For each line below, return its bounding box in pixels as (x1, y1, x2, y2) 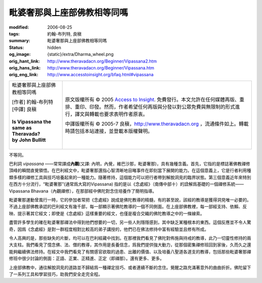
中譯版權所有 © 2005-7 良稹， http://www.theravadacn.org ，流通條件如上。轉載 (65, 120, 249, 127)
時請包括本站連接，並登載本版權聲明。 (65, 128, 153, 134)
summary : (9, 38, 31, 44)
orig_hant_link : (9, 58, 40, 64)
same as (12, 124, 32, 131)
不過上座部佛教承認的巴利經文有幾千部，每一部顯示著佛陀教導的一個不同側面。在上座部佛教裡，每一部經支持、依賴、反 (9, 204, 247, 210)
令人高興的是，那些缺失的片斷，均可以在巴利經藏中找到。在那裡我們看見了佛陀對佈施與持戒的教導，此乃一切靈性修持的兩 (9, 235, 251, 241)
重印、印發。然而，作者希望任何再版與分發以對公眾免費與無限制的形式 (75, 103, 235, 110)
